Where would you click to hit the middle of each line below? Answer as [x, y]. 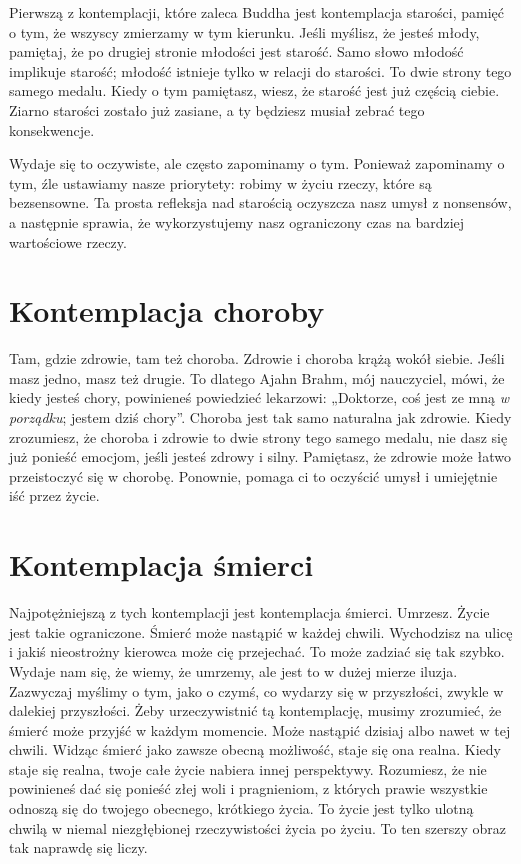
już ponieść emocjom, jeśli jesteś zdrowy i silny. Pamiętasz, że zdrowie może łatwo [260, 456]
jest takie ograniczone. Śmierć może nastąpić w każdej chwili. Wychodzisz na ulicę [261, 631]
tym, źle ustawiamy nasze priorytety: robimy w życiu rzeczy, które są [220, 182]
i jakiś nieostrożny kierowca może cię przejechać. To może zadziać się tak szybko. [257, 651]
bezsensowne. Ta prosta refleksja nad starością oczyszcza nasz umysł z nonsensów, [260, 202]
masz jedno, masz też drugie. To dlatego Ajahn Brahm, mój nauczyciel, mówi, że [257, 377]
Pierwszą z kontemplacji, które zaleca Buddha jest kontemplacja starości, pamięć [257, 12]
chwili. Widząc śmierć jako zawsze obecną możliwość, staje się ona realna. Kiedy [255, 749]
